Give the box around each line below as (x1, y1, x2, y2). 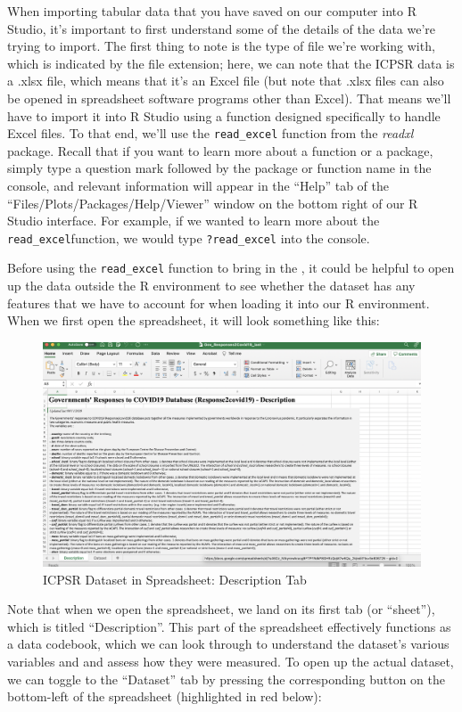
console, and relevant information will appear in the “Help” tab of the (7, 176, 389, 194)
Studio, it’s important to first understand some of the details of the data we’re (7, 19, 436, 37)
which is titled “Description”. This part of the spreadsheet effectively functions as (7, 617, 451, 635)
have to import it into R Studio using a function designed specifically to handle (7, 106, 441, 125)
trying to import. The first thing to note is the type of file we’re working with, (7, 37, 435, 55)
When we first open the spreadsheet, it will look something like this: (7, 311, 380, 330)
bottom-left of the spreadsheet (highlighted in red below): (7, 687, 322, 706)
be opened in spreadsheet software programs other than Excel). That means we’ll (7, 88, 451, 107)
